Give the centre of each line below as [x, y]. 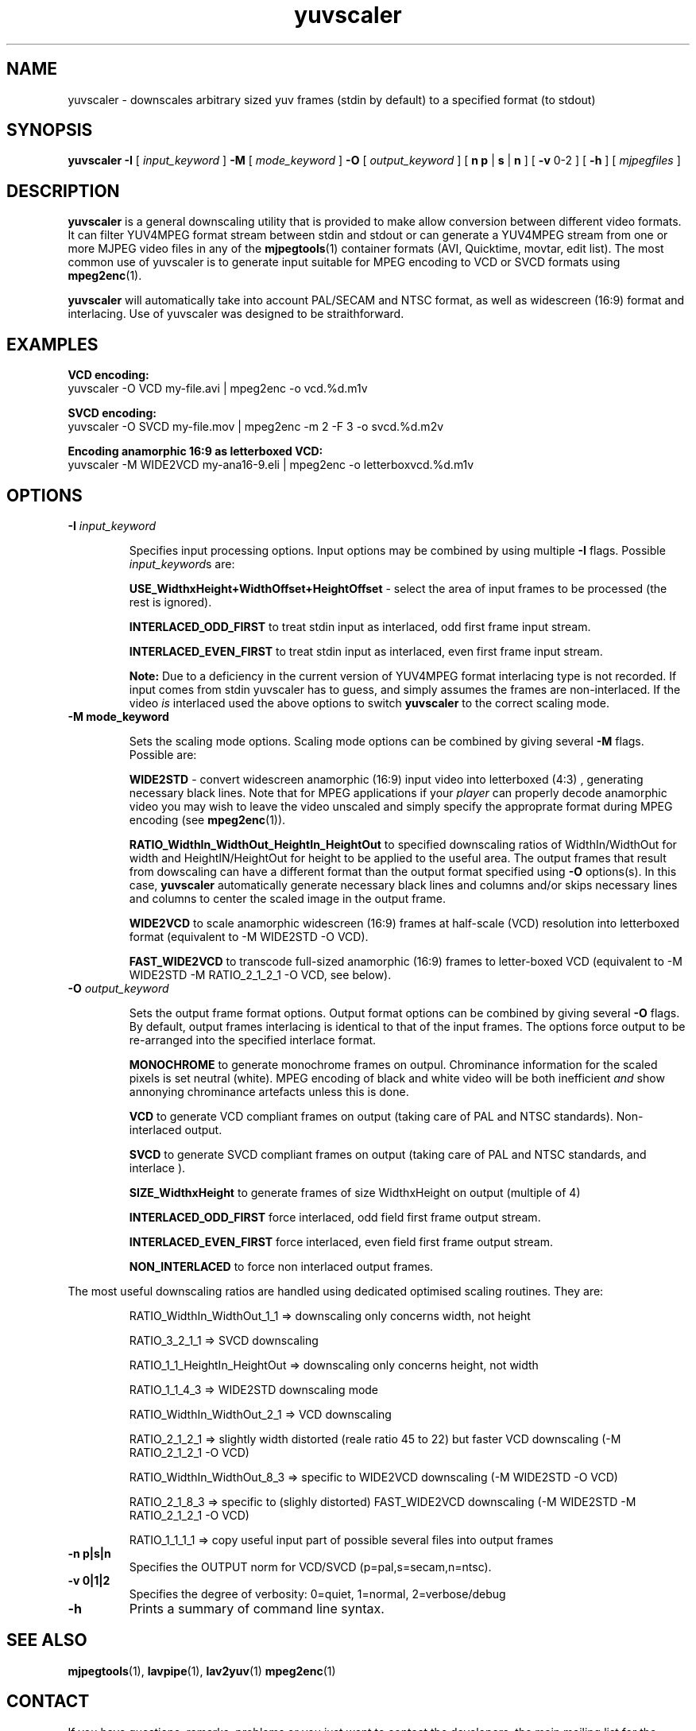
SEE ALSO [47, 1640]
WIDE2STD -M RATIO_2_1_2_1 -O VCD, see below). [260, 974]
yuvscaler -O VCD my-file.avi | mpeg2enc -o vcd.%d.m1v [218, 389]
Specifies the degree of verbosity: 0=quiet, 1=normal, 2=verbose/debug [317, 1594]
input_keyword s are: [182, 563]
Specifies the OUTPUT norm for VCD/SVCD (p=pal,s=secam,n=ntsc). [310, 1566]
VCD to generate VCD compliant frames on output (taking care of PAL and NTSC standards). [371, 1116]
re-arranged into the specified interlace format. [253, 1040]
